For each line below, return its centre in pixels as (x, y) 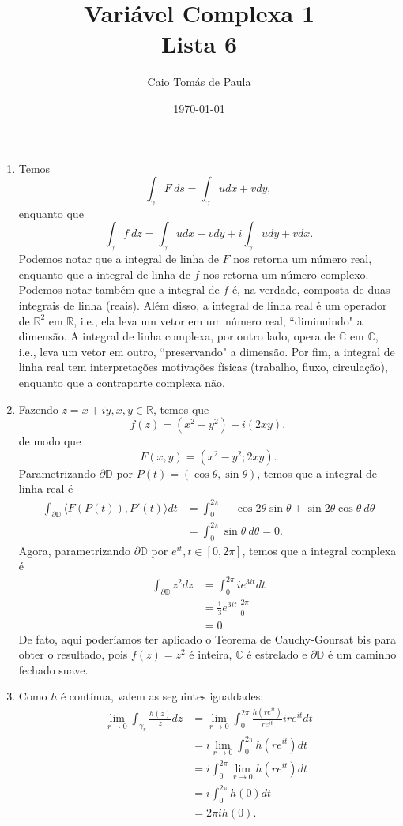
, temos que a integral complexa (319, 550)
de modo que (50, 441)
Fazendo (38, 409)
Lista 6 (199, 44)
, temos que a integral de (317, 473)
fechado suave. (53, 669)
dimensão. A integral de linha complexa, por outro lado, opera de (177, 336)
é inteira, (211, 654)
